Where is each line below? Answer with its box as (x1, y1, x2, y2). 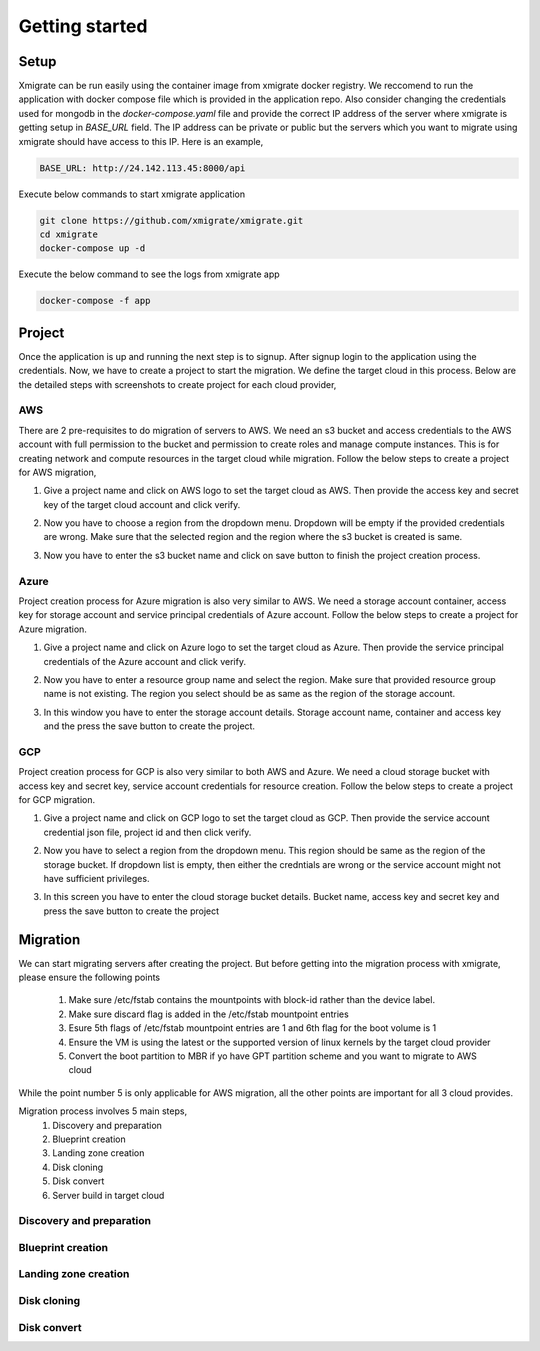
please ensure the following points (18, 971, 161, 984)
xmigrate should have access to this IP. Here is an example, (18, 135, 264, 147)
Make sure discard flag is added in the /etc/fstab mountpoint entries (68, 1008, 349, 1020)
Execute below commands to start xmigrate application (18, 188, 245, 200)
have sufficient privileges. (43, 873, 150, 885)
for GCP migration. (18, 794, 95, 806)
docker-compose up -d (39, 243, 146, 254)
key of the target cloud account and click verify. (43, 498, 241, 510)
